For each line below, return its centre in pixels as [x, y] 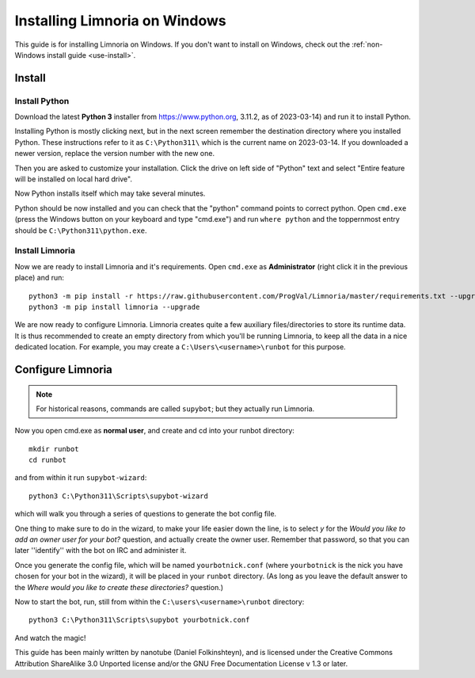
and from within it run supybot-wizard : [81, 478]
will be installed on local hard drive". [73, 179]
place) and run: [40, 278]
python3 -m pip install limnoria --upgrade [114, 307]
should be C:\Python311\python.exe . [81, 230]
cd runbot [47, 460]
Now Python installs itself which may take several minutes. [110, 193]
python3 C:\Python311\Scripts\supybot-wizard [119, 496]
